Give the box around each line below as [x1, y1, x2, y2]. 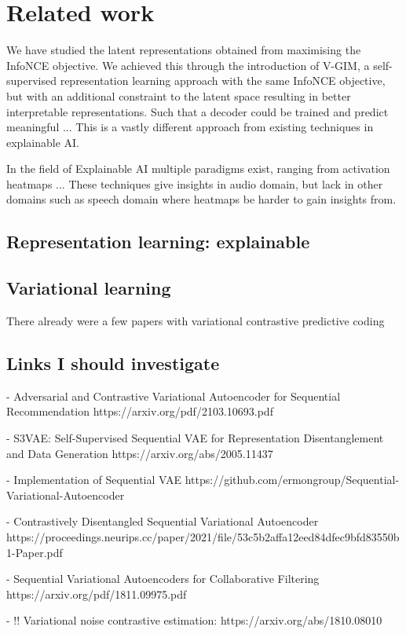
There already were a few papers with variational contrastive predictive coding [6, 313, 385, 329]
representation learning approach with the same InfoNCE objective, [60, 72, 386, 89]
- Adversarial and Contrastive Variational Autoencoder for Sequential [6, 387, 341, 404]
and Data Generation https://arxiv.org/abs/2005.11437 [6, 445, 273, 461]
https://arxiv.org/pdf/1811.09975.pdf [6, 585, 187, 602]
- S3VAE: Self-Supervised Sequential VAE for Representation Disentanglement [6, 430, 384, 446]
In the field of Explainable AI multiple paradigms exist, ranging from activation [6, 160, 390, 177]
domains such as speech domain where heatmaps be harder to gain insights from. [6, 191, 397, 207]
